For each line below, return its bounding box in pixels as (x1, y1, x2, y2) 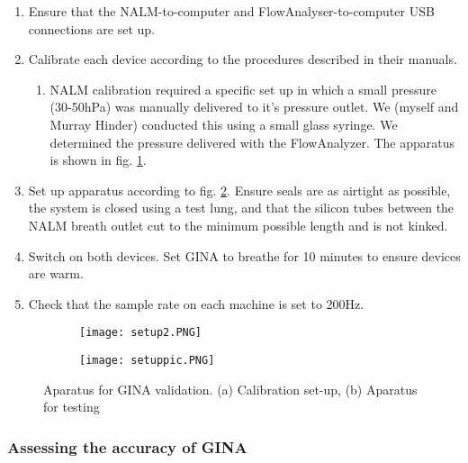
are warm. (28, 264, 84, 283)
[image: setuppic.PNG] (79, 353, 215, 367)
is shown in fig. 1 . (49, 150, 147, 169)
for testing (43, 397, 100, 416)
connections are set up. (28, 19, 155, 38)
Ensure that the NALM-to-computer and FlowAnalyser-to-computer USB (28, 2, 435, 20)
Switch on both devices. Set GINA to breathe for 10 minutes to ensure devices (28, 246, 461, 265)
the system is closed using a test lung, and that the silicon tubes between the (28, 198, 454, 217)
